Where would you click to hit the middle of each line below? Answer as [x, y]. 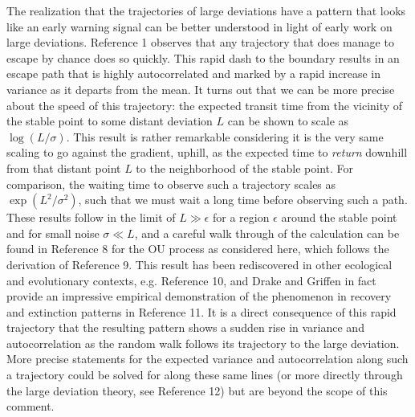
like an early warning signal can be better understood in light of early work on [199, 26]
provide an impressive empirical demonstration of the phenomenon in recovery [199, 296]
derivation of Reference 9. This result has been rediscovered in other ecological [199, 264]
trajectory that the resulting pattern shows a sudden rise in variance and [185, 327]
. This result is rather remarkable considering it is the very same [225, 136]
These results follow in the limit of [91, 217]
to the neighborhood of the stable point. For [245, 168]
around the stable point [339, 217]
